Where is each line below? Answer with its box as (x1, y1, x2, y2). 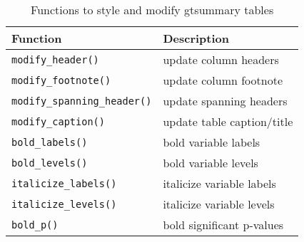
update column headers (163, 51, 279, 68)
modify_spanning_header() (11, 95, 152, 107)
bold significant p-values (163, 216, 284, 233)
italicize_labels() (11, 177, 117, 189)
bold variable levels (163, 154, 258, 171)
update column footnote (163, 72, 283, 88)
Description (163, 30, 229, 46)
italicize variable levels (163, 196, 275, 212)
